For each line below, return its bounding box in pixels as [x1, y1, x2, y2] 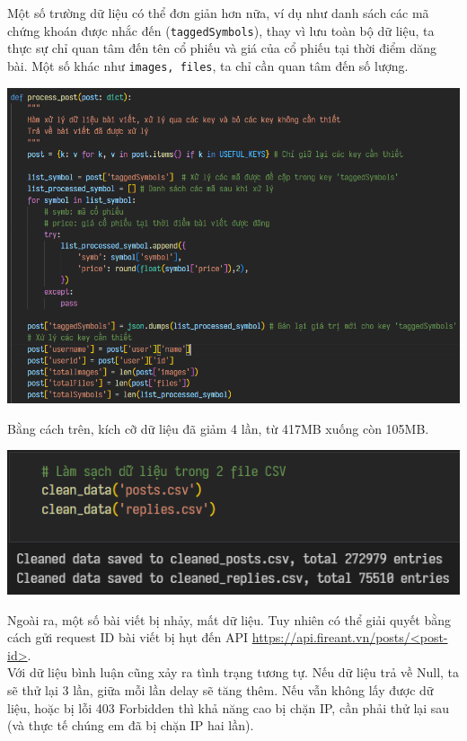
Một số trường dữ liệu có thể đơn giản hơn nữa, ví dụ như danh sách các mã [7, 4, 429, 22]
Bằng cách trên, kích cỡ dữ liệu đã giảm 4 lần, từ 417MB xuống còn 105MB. [7, 419, 429, 437]
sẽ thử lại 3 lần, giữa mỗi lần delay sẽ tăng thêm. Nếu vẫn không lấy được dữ [7, 680, 434, 699]
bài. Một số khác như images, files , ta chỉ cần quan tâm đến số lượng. [7, 56, 409, 75]
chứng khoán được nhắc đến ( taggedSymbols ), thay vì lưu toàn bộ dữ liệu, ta [7, 21, 435, 40]
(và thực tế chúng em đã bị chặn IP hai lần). [7, 716, 254, 735]
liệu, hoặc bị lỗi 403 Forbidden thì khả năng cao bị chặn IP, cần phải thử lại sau [7, 698, 450, 717]
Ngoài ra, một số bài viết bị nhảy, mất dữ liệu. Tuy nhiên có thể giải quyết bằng [7, 610, 452, 629]
